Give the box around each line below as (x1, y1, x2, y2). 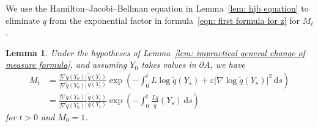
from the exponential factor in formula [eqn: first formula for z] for (49, 13, 300, 26)
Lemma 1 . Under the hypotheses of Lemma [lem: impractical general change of (6, 46, 305, 59)
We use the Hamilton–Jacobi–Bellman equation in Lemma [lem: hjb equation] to (6, 2, 309, 14)
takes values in (141, 58, 196, 71)
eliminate (6, 13, 40, 26)
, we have (210, 58, 245, 71)
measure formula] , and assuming (6, 58, 127, 71)
